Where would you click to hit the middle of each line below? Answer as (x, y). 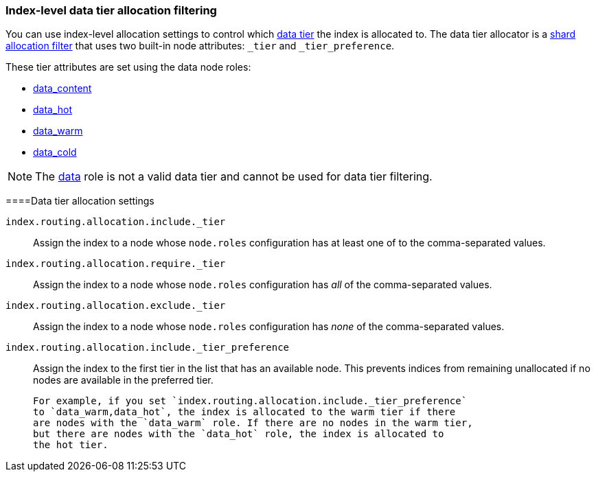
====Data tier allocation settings (80, 201)
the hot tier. (71, 445)
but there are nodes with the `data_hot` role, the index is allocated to (239, 434)
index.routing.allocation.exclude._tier (116, 306)
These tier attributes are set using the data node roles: (128, 67)
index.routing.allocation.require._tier (116, 264)
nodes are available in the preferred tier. (123, 380)
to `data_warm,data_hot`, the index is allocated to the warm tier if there (244, 412)
